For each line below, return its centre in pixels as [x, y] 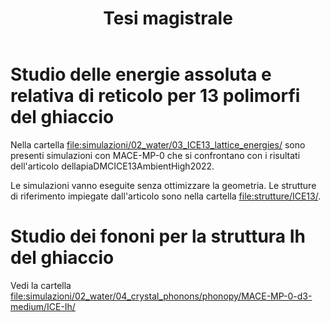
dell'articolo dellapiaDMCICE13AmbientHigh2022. [112, 166]
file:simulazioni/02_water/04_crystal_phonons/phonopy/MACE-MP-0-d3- [161, 296]
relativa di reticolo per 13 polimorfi [155, 96]
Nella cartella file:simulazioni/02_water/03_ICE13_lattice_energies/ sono [158, 144]
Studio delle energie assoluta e [141, 74]
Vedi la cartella [41, 285]
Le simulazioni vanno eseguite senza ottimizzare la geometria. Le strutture [163, 185]
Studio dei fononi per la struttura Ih [158, 236]
